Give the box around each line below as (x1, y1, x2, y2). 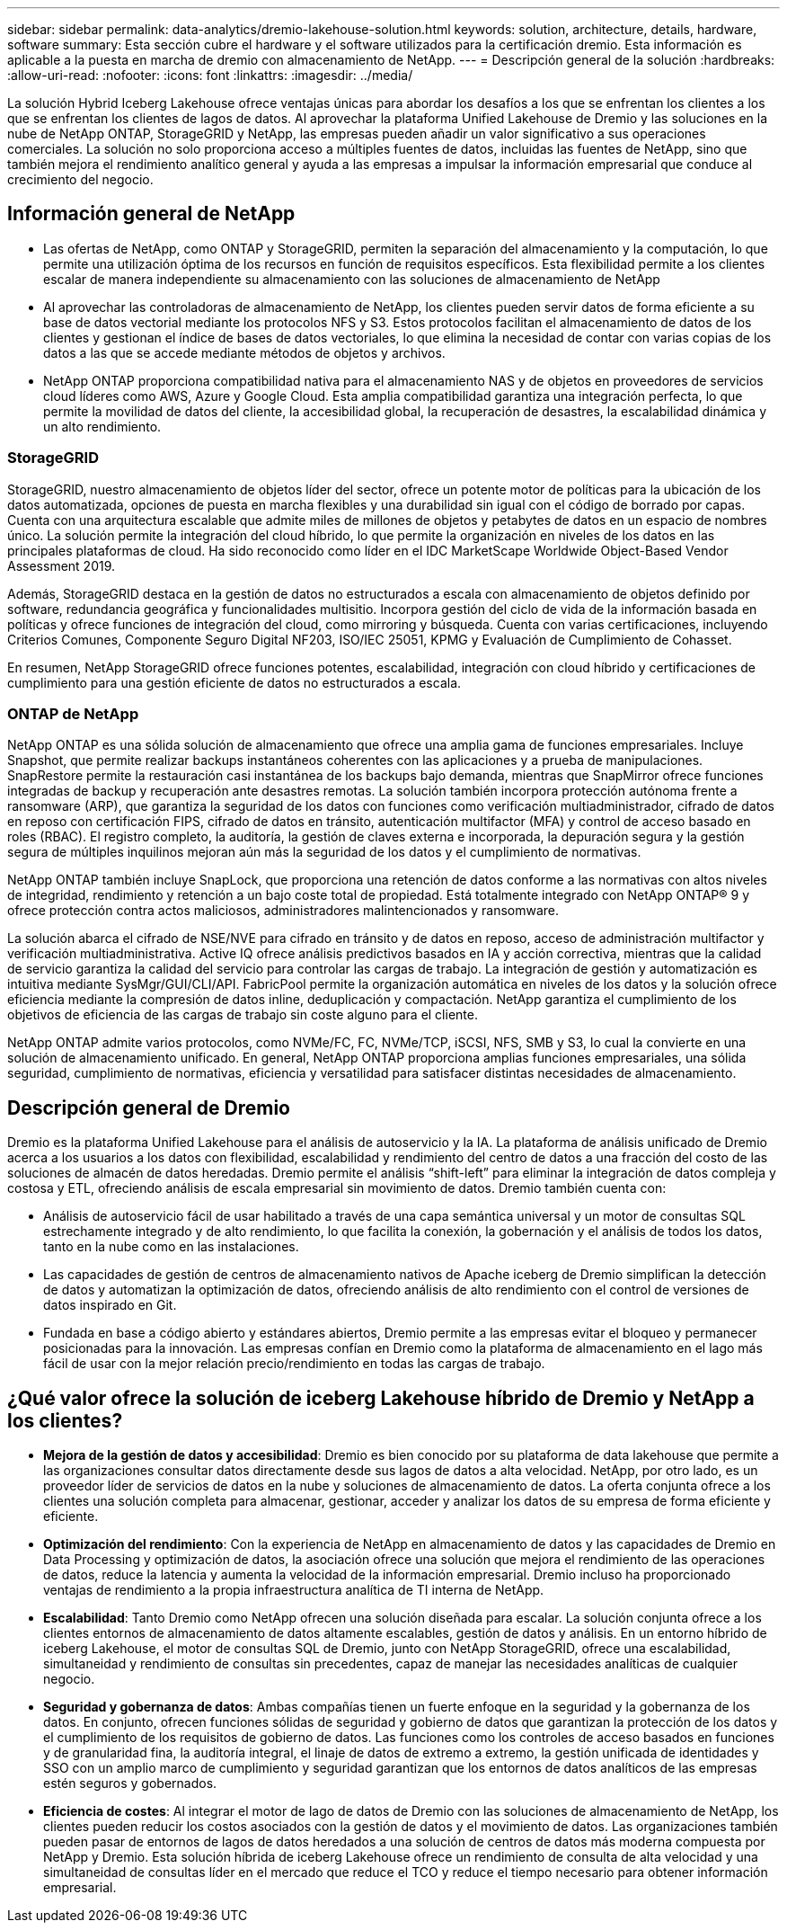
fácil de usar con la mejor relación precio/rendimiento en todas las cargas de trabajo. (43, 1356, 545, 1372)
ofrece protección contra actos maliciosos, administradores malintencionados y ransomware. (7, 903, 560, 919)
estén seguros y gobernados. (43, 1775, 217, 1792)
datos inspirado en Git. (43, 1297, 177, 1313)
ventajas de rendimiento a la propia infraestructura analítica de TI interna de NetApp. (43, 1582, 544, 1598)
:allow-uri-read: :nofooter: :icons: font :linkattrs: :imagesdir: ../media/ (7, 67, 413, 83)
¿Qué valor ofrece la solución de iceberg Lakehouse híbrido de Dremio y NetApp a (7, 1386, 755, 1410)
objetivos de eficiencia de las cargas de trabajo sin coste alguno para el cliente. (7, 1007, 478, 1023)
